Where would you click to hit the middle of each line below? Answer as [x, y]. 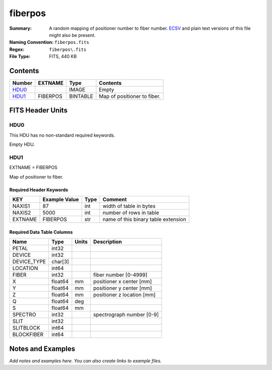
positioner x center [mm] [123, 282]
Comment [115, 199]
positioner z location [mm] [124, 295]
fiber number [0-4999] [120, 275]
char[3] [60, 261]
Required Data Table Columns [41, 232]
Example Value [61, 199]
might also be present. [72, 35]
